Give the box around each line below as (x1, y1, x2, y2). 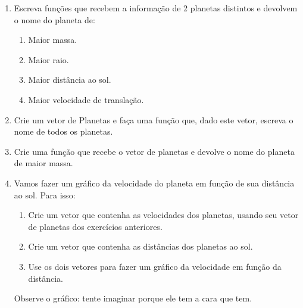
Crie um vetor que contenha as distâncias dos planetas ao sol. (28, 240, 253, 253)
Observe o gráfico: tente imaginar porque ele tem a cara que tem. (14, 292, 252, 304)
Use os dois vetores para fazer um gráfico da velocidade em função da (28, 260, 282, 272)
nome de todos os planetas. (14, 125, 113, 138)
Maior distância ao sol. (28, 73, 111, 86)
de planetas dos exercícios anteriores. (28, 220, 163, 232)
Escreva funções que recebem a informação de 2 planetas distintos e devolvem (14, 2, 298, 14)
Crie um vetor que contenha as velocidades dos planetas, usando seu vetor (28, 209, 299, 221)
